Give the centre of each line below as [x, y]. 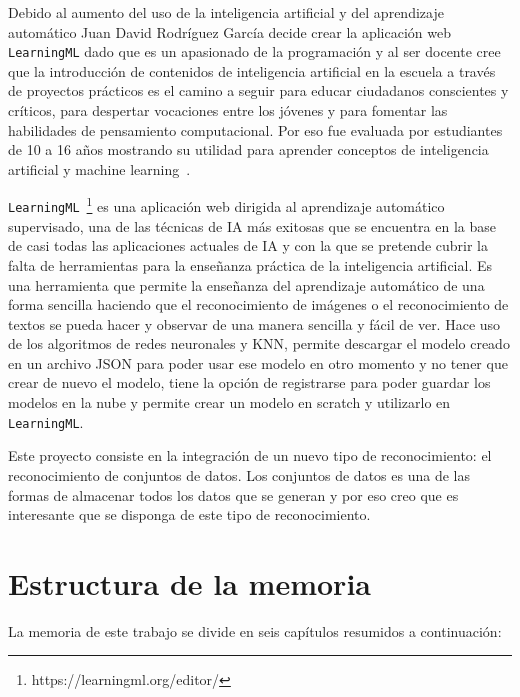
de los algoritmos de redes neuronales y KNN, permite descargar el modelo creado [259, 343]
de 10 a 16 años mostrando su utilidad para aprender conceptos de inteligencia [248, 149]
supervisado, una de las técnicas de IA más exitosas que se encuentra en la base [252, 225]
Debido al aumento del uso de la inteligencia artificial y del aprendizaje [226, 12]
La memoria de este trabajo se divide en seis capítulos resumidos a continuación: [255, 630]
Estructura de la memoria [189, 582]
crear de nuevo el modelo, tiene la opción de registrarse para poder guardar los [249, 382]
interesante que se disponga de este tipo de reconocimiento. [189, 514]
